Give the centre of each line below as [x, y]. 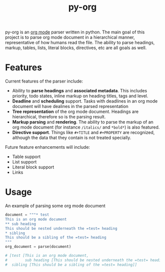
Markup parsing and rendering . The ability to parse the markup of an [83, 122]
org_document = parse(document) [38, 247]
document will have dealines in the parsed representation [70, 107]
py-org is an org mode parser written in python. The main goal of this [75, 32]
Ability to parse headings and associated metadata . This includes [80, 91]
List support [24, 162]
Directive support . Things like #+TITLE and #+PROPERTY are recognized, [83, 133]
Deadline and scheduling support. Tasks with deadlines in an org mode [85, 101]
